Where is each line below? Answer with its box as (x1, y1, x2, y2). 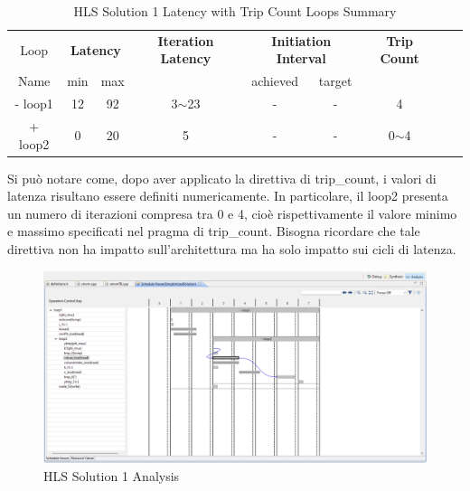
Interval (276, 49, 326, 68)
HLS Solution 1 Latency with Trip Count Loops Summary (73, 2, 397, 20)
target (318, 71, 352, 90)
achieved (251, 71, 298, 90)
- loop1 (14, 94, 53, 113)
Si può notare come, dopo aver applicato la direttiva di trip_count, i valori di (7, 168, 437, 187)
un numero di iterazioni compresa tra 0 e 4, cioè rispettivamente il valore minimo (7, 203, 457, 222)
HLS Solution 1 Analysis (43, 467, 180, 486)
